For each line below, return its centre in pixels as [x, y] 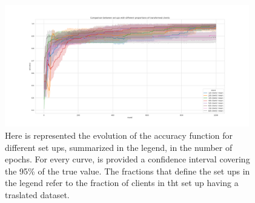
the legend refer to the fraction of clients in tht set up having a [122, 183]
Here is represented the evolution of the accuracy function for [119, 135]
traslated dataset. [37, 194]
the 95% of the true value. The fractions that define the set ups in [127, 171]
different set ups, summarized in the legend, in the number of [119, 147]
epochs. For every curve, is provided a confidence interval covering [127, 159]
